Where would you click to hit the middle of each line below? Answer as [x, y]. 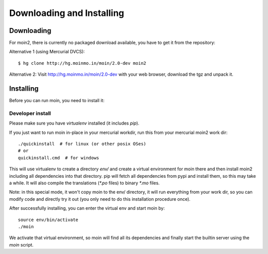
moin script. [21, 245]
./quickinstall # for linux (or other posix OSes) [82, 144]
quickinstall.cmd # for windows [59, 158]
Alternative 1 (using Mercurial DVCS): [47, 52]
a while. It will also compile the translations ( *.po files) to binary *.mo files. [84, 183]
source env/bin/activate [48, 220]
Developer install [30, 113]
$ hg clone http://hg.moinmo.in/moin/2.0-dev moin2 [82, 63]
